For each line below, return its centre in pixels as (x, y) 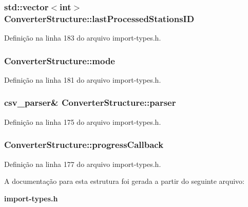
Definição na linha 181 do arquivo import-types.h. (83, 79)
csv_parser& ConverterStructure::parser (90, 102)
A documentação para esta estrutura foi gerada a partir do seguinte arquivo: (124, 181)
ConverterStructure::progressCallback (84, 145)
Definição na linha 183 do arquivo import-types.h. (83, 38)
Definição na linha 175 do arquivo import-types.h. (83, 121)
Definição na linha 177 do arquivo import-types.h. (83, 164)
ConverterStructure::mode (60, 60)
